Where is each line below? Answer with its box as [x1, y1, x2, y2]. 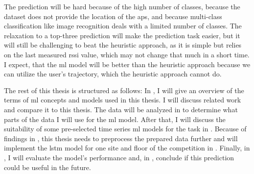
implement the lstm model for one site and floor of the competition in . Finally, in [4, 143, 250, 153]
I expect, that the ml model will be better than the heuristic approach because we [4, 59, 251, 69]
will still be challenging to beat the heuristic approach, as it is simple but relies [4, 40, 242, 50]
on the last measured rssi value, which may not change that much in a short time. [4, 49, 250, 59]
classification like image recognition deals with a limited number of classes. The [4, 21, 242, 31]
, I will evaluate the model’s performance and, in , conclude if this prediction [4, 152, 234, 162]
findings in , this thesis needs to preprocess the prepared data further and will [4, 133, 238, 143]
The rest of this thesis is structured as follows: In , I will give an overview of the [4, 85, 244, 95]
